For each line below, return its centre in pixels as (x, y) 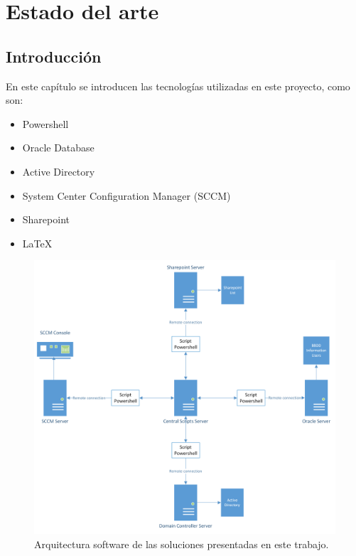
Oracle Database (58, 148)
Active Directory (59, 171)
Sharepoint (46, 219)
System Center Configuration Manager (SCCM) (126, 195)
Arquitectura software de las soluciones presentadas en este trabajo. (182, 544)
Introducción (54, 56)
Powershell (45, 123)
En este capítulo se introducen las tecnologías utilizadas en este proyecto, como (178, 86)
